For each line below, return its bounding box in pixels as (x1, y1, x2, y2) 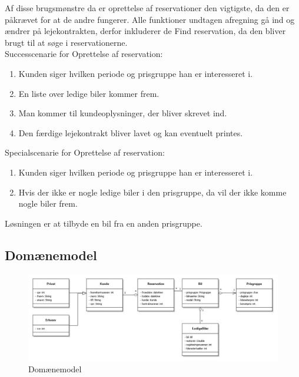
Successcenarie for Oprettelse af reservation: (5, 48, 163, 60)
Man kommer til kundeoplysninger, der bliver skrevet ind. (18, 107, 227, 119)
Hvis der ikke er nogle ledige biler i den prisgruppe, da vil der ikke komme (18, 186, 287, 198)
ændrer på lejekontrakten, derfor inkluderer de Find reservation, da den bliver (5, 25, 286, 37)
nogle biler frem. (18, 197, 78, 210)
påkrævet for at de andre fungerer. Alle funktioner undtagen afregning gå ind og (5, 13, 295, 25)
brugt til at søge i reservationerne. (5, 36, 128, 48)
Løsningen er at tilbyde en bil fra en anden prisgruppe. (5, 217, 202, 229)
